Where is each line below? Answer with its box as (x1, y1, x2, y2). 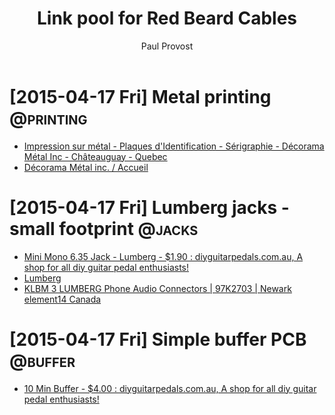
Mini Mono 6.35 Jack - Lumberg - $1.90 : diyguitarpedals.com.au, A (23, 250, 304, 262)
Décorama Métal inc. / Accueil (23, 161, 149, 173)
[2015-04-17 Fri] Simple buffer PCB (9, 328, 307, 351)
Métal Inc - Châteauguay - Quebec (23, 150, 168, 162)
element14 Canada (23, 293, 102, 305)
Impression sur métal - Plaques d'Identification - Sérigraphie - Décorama (23, 140, 325, 152)
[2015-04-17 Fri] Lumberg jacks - (9, 196, 290, 219)
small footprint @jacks (9, 217, 199, 240)
